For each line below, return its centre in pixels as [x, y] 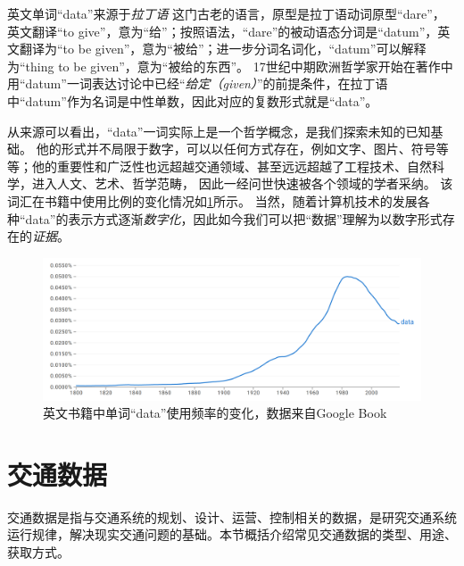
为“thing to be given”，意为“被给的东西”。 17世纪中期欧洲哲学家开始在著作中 [230, 66]
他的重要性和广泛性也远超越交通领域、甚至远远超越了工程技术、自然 [232, 166]
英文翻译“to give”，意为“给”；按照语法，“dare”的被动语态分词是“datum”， [223, 31]
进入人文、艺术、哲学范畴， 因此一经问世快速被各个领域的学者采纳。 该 [242, 183]
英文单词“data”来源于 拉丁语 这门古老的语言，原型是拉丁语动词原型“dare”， [226, 13]
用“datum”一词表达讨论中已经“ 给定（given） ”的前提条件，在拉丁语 [198, 83]
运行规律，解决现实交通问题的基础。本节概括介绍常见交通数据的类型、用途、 [232, 534]
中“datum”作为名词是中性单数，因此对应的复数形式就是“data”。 [193, 100]
